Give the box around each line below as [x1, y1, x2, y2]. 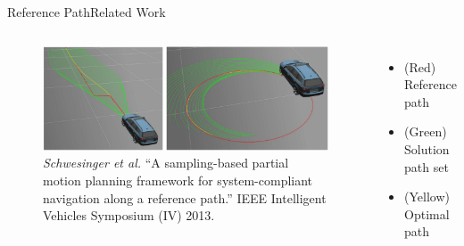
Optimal [404, 204, 450, 223]
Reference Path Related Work [7, 3, 166, 20]
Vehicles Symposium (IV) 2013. [43, 206, 215, 225]
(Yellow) [404, 187, 450, 206]
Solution [404, 139, 450, 158]
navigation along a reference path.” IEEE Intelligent [43, 188, 327, 207]
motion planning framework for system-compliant [43, 171, 313, 190]
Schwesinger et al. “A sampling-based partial [43, 153, 289, 172]
